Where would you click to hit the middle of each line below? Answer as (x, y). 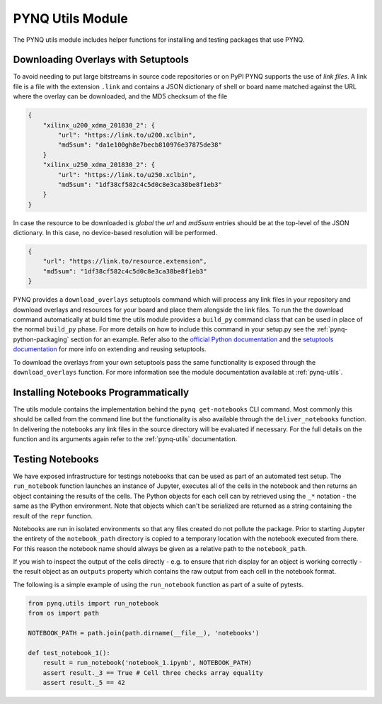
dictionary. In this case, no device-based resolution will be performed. (115, 233)
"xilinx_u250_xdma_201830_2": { (99, 165)
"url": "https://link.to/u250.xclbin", (127, 175)
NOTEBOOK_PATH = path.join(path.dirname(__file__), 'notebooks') (144, 633)
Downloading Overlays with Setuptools (101, 60)
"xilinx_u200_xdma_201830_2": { (99, 125)
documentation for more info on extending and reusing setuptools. (110, 349)
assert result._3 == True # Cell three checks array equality (153, 672)
